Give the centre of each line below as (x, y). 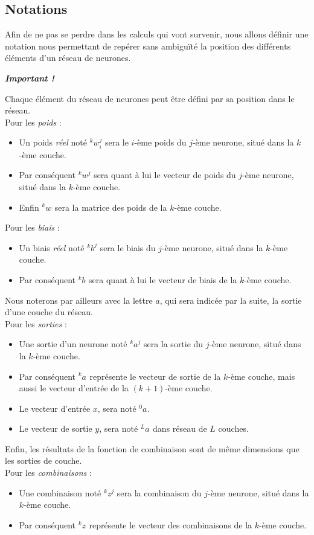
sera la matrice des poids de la (111, 207)
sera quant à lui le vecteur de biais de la (163, 279)
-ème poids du (160, 142)
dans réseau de (180, 428)
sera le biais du (128, 247)
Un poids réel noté (53, 142)
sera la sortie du (173, 344)
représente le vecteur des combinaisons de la (171, 524)
